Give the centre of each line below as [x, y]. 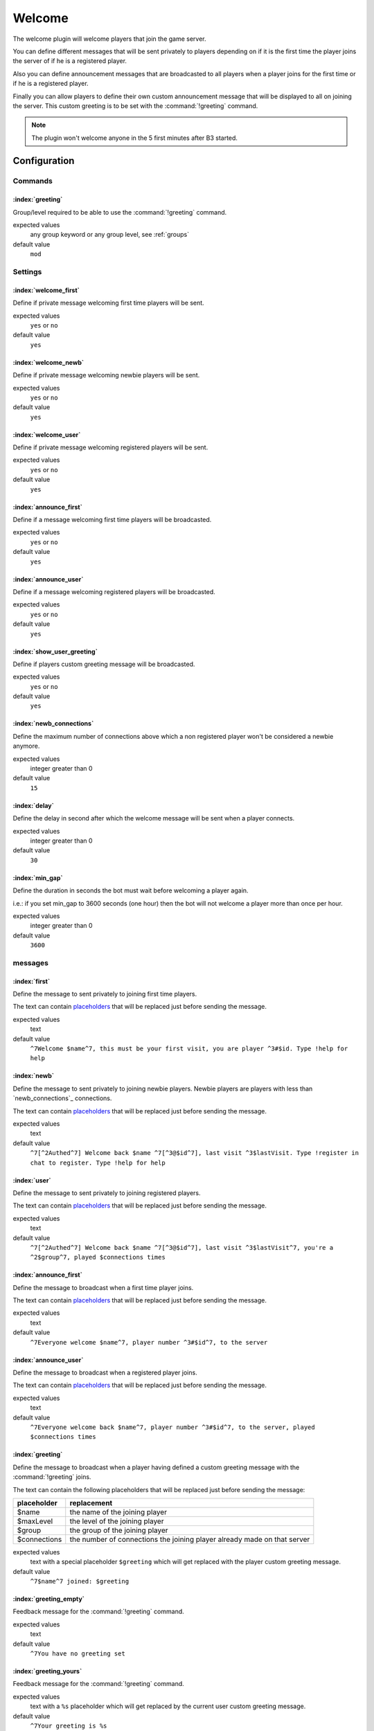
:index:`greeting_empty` [48, 1599]
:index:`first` [32, 981]
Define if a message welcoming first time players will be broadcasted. [112, 520]
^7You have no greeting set [78, 1654]
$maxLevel [35, 1521]
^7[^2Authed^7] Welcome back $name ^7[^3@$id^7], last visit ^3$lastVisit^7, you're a [182, 1247]
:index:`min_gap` [38, 878]
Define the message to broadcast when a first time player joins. [103, 1287]
